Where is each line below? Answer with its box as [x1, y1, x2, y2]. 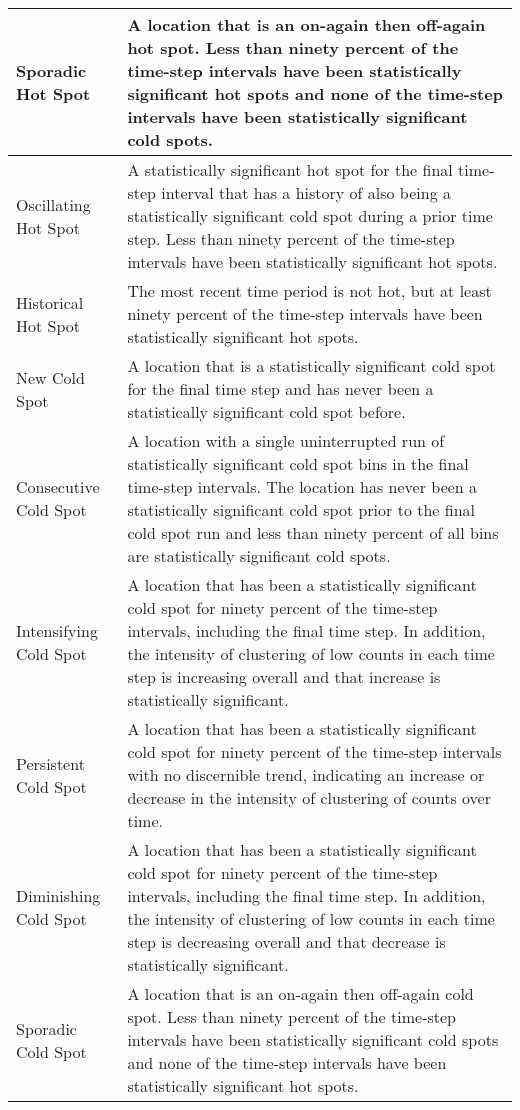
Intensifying [16, 619, 98, 642]
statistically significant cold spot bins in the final [127, 452, 469, 475]
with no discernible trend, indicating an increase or [127, 763, 485, 786]
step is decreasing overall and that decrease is [127, 930, 446, 953]
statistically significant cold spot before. [127, 400, 406, 423]
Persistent [16, 751, 85, 775]
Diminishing [16, 884, 101, 907]
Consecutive [16, 475, 100, 498]
